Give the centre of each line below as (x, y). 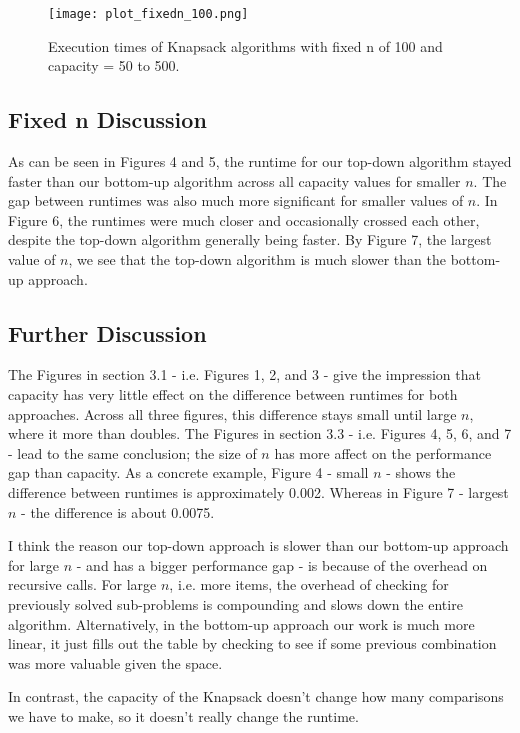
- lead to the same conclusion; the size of (132, 452)
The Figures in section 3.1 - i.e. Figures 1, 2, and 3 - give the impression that (244, 374)
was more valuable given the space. (115, 662)
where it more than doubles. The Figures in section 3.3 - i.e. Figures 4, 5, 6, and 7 (260, 433)
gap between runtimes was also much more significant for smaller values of (236, 200)
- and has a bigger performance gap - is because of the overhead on (282, 564)
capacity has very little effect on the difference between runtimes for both (233, 394)
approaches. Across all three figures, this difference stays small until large (232, 413)
